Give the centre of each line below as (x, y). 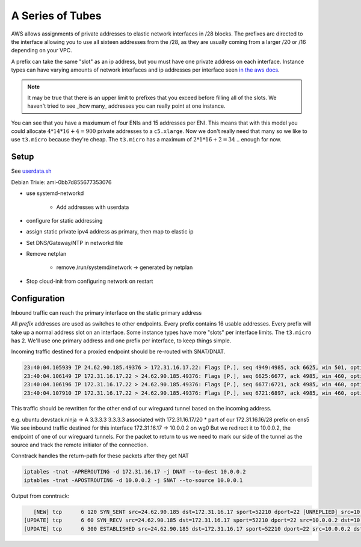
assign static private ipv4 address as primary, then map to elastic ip (110, 232)
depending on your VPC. (42, 51)
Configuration (38, 298)
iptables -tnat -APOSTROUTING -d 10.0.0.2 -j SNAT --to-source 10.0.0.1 (133, 480)
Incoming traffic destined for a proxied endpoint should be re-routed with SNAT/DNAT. (118, 351)
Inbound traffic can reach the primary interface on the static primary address (106, 312)
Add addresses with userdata (93, 207)
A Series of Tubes (56, 16)
